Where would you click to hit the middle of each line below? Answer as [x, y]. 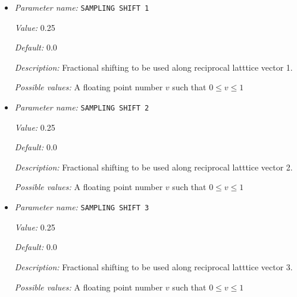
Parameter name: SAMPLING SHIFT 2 [82, 107]
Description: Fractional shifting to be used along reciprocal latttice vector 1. [154, 67]
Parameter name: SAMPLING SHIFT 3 [82, 207]
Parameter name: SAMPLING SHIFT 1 [82, 7]
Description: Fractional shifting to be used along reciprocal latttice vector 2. [154, 167]
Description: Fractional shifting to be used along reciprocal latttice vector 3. [154, 266]
